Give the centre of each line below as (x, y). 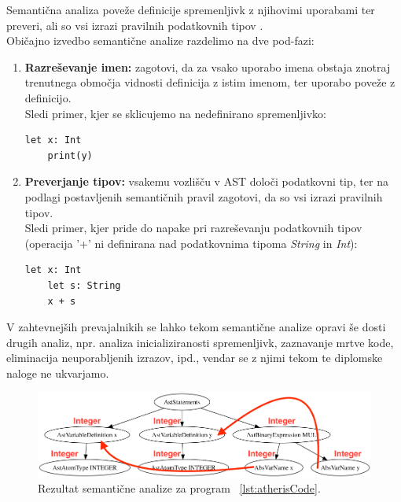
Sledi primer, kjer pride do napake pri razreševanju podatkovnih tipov (193, 228)
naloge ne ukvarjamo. (58, 373)
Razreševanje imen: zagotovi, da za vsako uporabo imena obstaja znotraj (208, 66)
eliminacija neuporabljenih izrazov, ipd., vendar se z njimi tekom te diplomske (195, 358)
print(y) (70, 155)
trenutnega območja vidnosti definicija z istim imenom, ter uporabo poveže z (210, 82)
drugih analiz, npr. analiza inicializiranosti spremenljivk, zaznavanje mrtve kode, (200, 342)
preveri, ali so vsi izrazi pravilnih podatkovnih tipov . (135, 25)
